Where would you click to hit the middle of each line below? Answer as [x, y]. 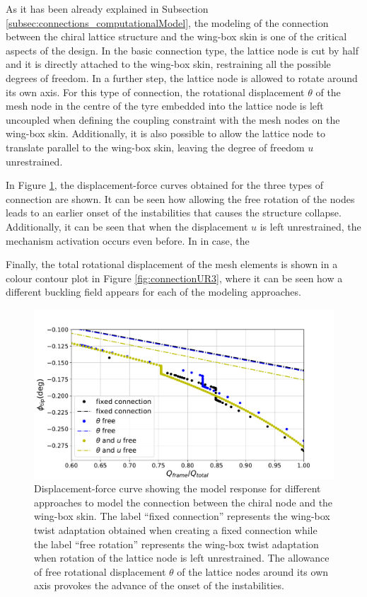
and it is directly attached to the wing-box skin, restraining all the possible [168, 64]
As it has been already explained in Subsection [107, 8]
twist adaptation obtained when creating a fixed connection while [176, 529]
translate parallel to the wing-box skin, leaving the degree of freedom [155, 147]
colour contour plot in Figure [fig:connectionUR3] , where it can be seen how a [174, 278]
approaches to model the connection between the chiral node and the [183, 502]
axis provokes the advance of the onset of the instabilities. [159, 585]
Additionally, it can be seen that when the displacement [127, 226]
